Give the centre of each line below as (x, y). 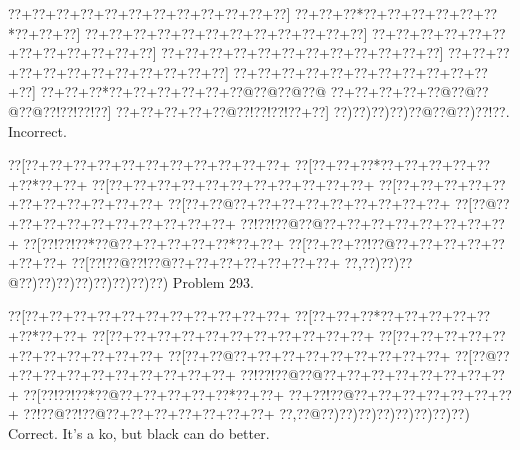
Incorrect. (37, 130)
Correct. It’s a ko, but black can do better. (139, 432)
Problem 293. (213, 281)
